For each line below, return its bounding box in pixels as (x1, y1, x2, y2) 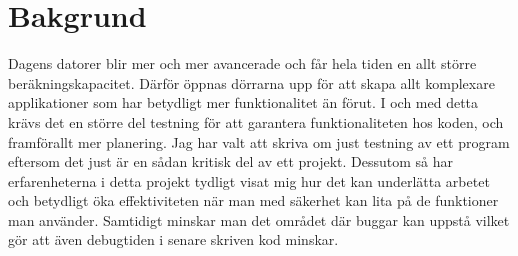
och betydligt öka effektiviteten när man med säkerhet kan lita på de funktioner (8, 190, 499, 211)
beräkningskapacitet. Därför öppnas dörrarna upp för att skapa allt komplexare (8, 72, 495, 93)
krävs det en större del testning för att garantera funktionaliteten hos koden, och (8, 111, 504, 132)
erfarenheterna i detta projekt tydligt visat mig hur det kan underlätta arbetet (8, 170, 490, 191)
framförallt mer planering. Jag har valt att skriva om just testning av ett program (8, 131, 510, 152)
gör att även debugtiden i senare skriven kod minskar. (8, 229, 339, 250)
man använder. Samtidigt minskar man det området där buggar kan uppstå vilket (8, 209, 510, 230)
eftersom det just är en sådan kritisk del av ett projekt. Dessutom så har (8, 151, 454, 172)
